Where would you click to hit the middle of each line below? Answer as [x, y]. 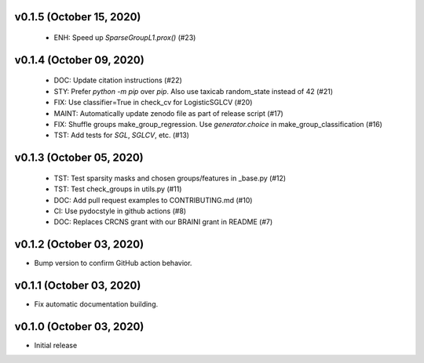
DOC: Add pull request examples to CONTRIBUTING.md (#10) [153, 200]
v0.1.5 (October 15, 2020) [78, 17]
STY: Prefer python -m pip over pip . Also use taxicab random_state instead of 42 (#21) [194, 91]
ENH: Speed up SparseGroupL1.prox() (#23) [125, 38]
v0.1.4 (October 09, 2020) [79, 60]
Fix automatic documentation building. [96, 304]
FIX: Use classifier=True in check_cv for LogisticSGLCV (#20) [153, 103]
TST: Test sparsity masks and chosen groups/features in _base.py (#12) [170, 178]
